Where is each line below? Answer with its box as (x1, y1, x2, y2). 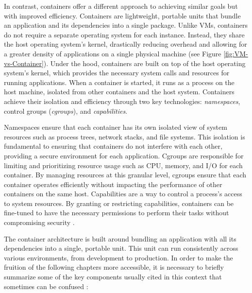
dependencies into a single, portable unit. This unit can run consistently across (4, 243, 238, 253)
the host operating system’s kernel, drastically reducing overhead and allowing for (4, 39, 247, 49)
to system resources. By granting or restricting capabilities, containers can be (4, 198, 234, 208)
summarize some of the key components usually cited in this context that (4, 272, 222, 282)
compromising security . (4, 217, 75, 227)
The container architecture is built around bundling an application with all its (4, 233, 236, 243)
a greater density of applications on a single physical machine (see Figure (4, 48, 221, 58)
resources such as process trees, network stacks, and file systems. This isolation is (4, 131, 245, 141)
